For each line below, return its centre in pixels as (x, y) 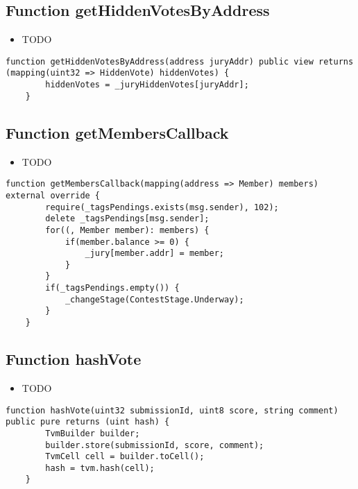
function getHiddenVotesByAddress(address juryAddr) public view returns (180, 61)
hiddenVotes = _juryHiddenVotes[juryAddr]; (147, 85)
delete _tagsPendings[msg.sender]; (127, 219)
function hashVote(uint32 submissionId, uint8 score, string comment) (172, 410)
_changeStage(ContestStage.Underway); (154, 299)
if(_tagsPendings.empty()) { (112, 288)
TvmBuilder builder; (93, 433)
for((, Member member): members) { (127, 230)
